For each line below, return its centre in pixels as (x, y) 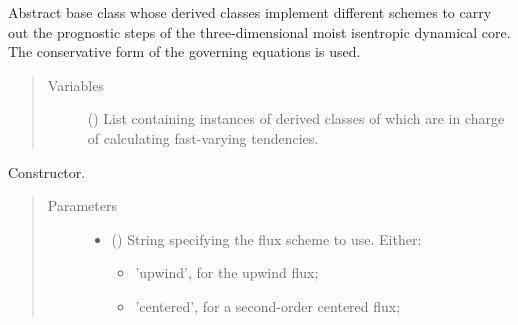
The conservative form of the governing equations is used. (184, 51)
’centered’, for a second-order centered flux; (268, 305)
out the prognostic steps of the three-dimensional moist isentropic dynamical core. (259, 31)
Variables (75, 84)
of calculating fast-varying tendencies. (203, 137)
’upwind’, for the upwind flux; (227, 272)
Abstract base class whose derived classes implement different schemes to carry (250, 12)
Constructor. (47, 171)
